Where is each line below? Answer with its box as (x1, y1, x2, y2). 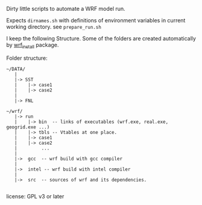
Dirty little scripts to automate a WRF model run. (6, 5, 125, 12)
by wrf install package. (6, 42, 59, 50)
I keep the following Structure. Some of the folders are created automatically (6, 35, 196, 42)
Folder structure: (6, 54, 48, 61)
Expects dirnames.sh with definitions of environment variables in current (6, 17, 186, 24)
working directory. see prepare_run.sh (6, 24, 101, 30)
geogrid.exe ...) (6, 124, 50, 130)
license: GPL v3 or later (6, 192, 65, 200)
